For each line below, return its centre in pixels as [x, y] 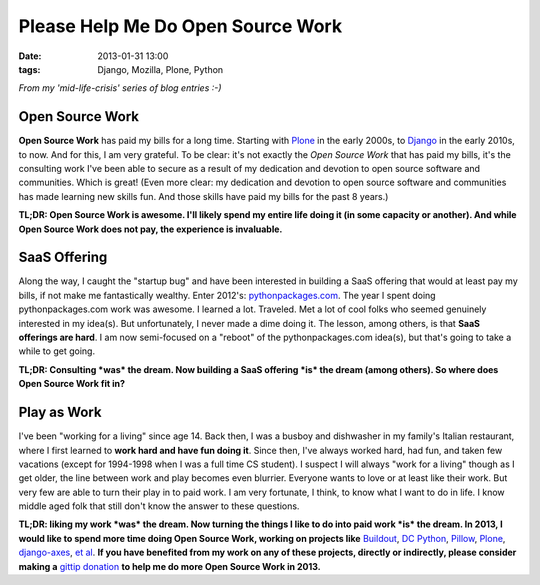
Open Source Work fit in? [71, 384]
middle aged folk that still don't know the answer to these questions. [159, 506]
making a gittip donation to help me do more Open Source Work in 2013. [169, 566]
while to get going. [56, 351]
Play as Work [60, 412]
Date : [30, 56]
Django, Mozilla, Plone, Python [160, 69]
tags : [29, 69]
